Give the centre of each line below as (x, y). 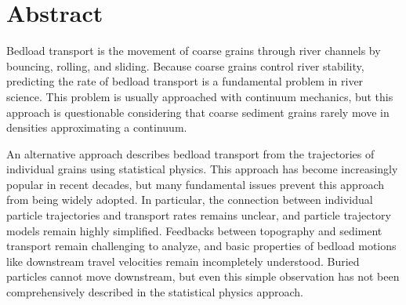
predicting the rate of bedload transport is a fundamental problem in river (185, 81)
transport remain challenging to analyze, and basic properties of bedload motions (201, 246)
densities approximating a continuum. (97, 127)
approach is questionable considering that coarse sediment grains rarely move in (198, 112)
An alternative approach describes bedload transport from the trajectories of (190, 153)
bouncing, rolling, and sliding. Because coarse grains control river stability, (185, 65)
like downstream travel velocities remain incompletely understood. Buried (183, 261)
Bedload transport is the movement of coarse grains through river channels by (194, 51)
